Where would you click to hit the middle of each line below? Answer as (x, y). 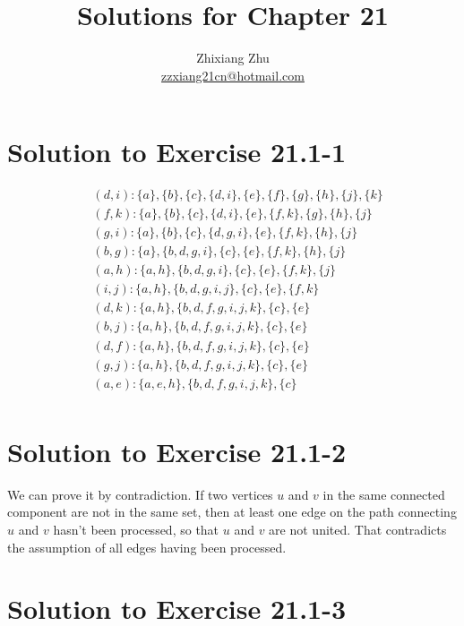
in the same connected (384, 494)
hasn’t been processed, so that (136, 529)
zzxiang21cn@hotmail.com (233, 75)
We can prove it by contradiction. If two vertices (140, 494)
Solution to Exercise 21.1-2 (177, 451)
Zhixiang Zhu (233, 58)
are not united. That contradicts (358, 529)
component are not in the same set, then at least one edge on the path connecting (232, 512)
